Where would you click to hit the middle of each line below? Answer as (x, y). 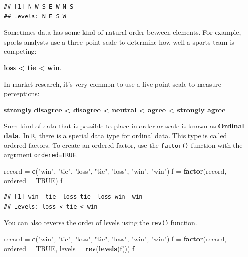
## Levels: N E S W (35, 16)
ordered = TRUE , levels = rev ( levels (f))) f (69, 248)
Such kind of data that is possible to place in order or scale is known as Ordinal (124, 126)
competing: (20, 51)
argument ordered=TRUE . (41, 154)
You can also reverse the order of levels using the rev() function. (101, 222)
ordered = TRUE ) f (33, 180)
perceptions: (22, 93)
